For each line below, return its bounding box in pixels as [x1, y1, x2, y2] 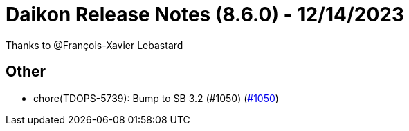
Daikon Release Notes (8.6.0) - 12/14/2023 [6, 3, 404, 26]
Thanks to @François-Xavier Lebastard [6, 39, 183, 51]
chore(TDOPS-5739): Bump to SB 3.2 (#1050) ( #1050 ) [33, 92, 279, 104]
